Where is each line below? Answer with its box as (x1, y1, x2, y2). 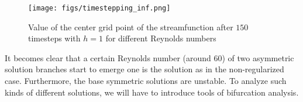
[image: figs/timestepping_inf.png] (28, 4, 171, 12)
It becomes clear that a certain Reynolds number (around (5, 51, 211, 64)
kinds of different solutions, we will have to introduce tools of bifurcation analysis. (5, 86, 299, 98)
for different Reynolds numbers (105, 32, 216, 44)
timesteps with (28, 32, 81, 44)
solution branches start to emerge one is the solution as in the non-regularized (5, 63, 284, 75)
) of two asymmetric (222, 51, 294, 64)
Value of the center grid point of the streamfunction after (28, 20, 233, 33)
